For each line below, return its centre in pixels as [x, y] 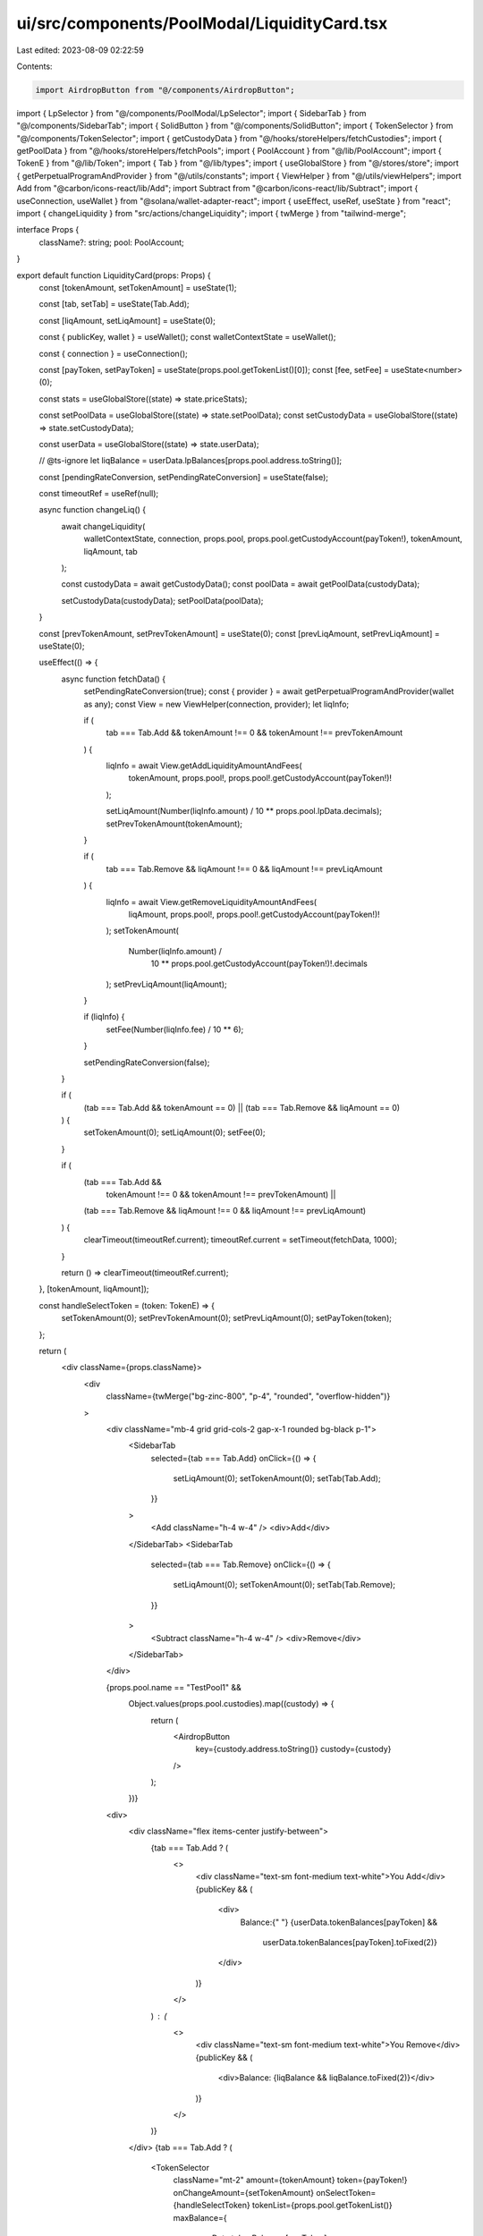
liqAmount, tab [110, 551]
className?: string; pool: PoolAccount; [111, 242]
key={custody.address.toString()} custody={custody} [293, 1749]
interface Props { [48, 230]
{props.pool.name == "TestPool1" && [174, 1687]
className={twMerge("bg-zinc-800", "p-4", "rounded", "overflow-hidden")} [248, 1396]
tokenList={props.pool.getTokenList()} [322, 2206]
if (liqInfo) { [104, 1017]
